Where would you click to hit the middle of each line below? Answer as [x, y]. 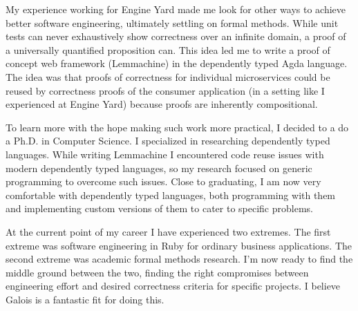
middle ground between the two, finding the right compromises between [157, 272]
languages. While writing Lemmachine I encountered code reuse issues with [165, 154]
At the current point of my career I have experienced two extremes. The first [168, 231]
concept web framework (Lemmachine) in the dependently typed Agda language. [177, 63]
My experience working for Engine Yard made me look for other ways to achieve [176, 9]
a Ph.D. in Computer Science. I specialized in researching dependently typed [168, 141]
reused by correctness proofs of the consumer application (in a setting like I [165, 90]
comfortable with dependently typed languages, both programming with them [171, 195]
